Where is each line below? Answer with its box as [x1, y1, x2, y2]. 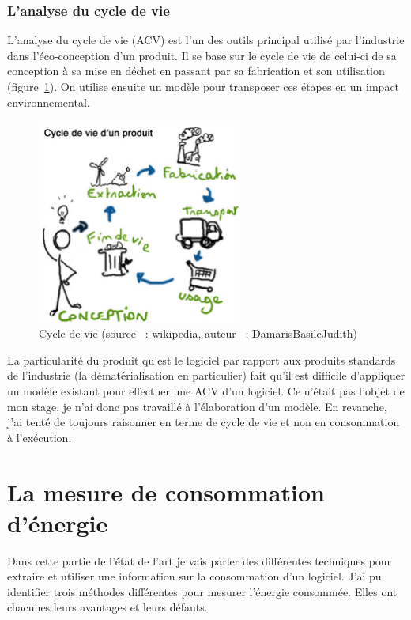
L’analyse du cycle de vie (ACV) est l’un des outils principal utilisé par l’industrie [7, 32, 405, 48]
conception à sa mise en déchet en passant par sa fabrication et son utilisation [7, 62, 385, 79]
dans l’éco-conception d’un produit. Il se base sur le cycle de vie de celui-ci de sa [7, 47, 397, 63]
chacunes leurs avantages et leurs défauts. [7, 599, 208, 615]
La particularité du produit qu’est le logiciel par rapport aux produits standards [7, 351, 396, 368]
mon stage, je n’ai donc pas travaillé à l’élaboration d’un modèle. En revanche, [7, 398, 387, 414]
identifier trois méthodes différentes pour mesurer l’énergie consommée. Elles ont [7, 583, 398, 599]
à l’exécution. [7, 429, 72, 445]
